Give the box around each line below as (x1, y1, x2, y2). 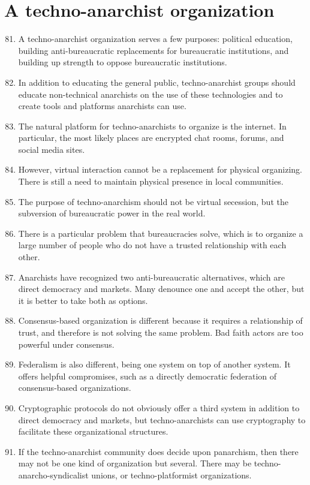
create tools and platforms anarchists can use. (18, 100, 186, 112)
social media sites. (18, 143, 85, 155)
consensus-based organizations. (18, 381, 131, 394)
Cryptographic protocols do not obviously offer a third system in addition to (18, 401, 300, 414)
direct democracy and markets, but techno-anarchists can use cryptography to (18, 413, 306, 426)
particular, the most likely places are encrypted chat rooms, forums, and (18, 131, 284, 144)
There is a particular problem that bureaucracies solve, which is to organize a (18, 227, 303, 239)
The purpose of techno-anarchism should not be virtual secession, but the (18, 195, 288, 207)
